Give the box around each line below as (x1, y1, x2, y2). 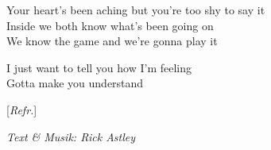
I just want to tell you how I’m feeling (6, 59, 192, 75)
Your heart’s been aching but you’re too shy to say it (6, 2, 265, 17)
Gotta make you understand (6, 75, 144, 91)
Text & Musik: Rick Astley (6, 128, 136, 144)
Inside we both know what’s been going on (6, 17, 214, 33)
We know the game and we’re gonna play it (6, 33, 218, 49)
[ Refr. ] (6, 101, 37, 117)
